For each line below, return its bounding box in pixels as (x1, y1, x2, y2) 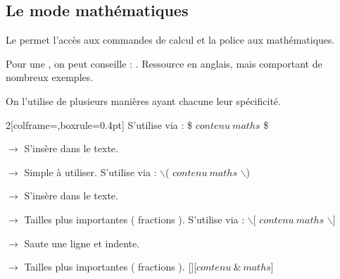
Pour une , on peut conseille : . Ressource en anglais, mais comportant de (6, 56, 322, 70)
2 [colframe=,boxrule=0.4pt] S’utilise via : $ (6, 117, 193, 132)
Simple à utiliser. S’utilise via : (24, 164, 157, 179)
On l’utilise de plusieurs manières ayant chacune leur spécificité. (6, 93, 281, 108)
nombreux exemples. (6, 70, 94, 85)
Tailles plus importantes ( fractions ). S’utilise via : (24, 211, 245, 226)
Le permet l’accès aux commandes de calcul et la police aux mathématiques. (6, 32, 335, 47)
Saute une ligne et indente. (24, 235, 140, 250)
